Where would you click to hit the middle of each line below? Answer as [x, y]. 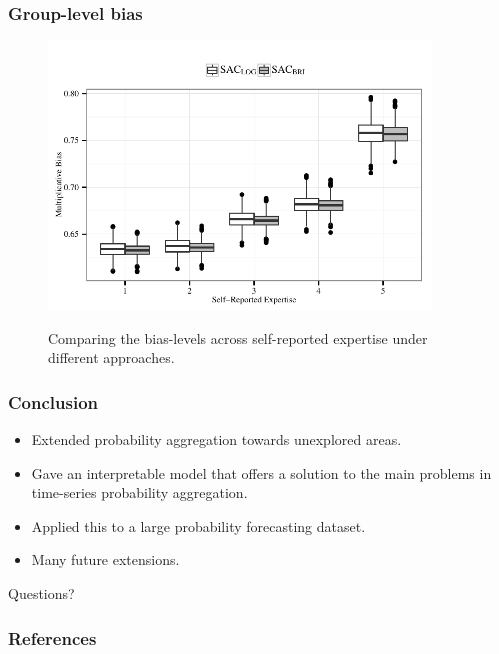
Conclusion [53, 401]
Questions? [41, 592]
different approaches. [111, 357]
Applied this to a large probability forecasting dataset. [198, 525]
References [52, 637]
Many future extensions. [105, 559]
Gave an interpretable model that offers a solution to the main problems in [261, 472]
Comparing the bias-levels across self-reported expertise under [238, 337]
